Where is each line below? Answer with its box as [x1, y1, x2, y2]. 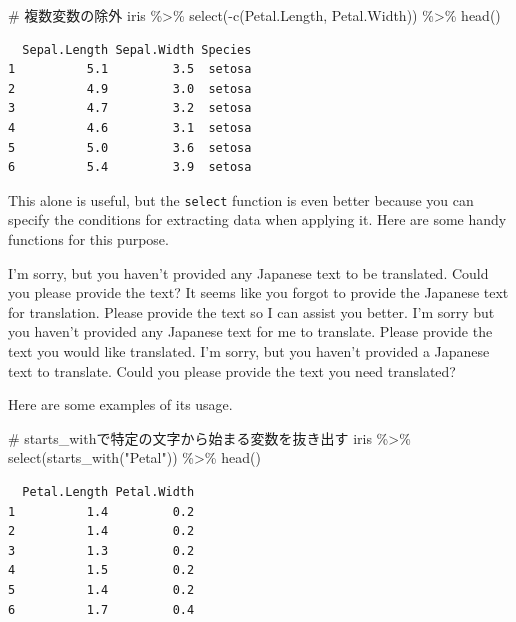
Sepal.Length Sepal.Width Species [22, 42, 252, 57]
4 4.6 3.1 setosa [8, 120, 252, 135]
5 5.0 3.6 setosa [8, 140, 252, 155]
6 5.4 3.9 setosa [8, 160, 252, 175]
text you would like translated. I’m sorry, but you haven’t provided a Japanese [8, 340, 490, 361]
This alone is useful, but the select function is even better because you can [8, 189, 474, 210]
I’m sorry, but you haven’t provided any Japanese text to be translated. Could [8, 262, 489, 283]
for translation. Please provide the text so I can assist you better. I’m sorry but [8, 301, 495, 322]
